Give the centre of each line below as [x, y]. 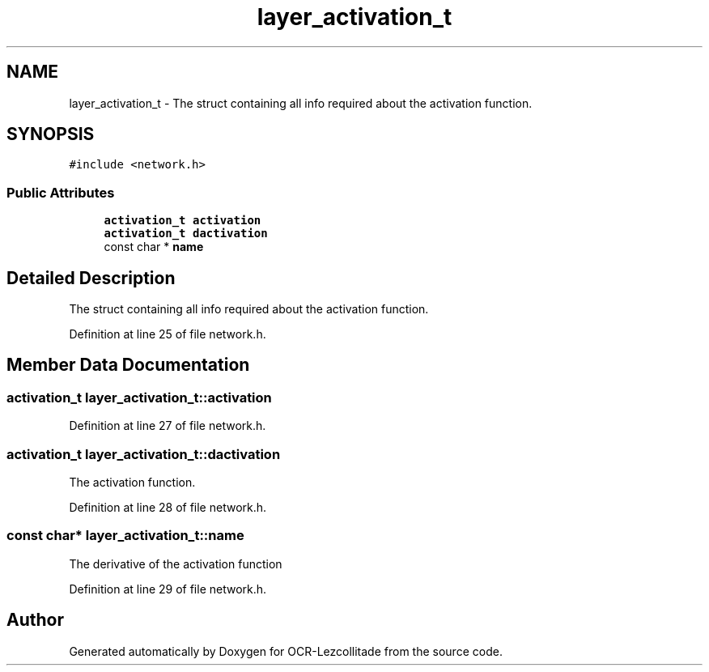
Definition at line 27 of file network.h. [168, 426]
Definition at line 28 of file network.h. [168, 507]
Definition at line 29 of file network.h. [168, 589]
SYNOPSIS [51, 134]
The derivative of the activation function [176, 564]
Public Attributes [61, 192]
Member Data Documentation [128, 365]
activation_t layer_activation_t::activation [139, 397]
